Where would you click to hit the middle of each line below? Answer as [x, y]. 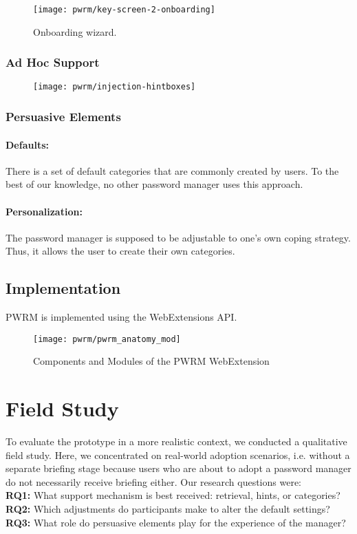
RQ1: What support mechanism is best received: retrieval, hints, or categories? [173, 495]
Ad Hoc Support [53, 62]
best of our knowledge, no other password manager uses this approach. [154, 184]
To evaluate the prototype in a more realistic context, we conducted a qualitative [176, 441]
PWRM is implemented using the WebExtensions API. [121, 317]
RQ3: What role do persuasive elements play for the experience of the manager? [176, 522]
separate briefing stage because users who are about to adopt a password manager [178, 468]
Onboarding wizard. [75, 31]
